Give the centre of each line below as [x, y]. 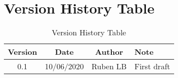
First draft [152, 66]
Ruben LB [109, 66]
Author [109, 52]
